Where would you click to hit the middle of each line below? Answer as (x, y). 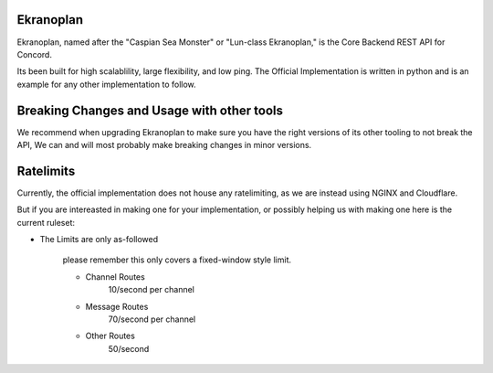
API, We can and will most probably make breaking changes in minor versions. (164, 144)
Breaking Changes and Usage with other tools (150, 110)
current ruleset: (46, 222)
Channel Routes (115, 277)
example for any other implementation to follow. (106, 84)
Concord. (34, 54)
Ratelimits (46, 171)
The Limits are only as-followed (99, 240)
